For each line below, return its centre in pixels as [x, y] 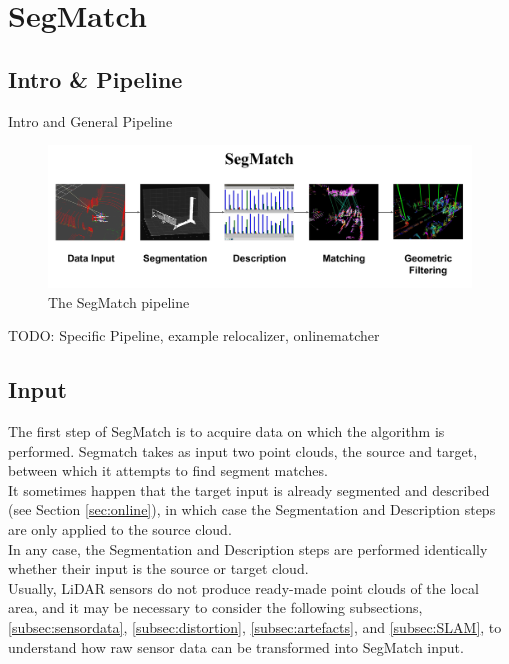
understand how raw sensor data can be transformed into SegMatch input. [236, 646]
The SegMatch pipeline [119, 301]
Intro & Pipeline [95, 78]
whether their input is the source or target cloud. [158, 568]
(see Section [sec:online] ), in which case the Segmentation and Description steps [252, 509]
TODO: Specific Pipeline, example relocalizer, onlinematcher [194, 335]
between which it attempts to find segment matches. [168, 470]
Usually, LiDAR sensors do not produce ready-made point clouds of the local [243, 587]
